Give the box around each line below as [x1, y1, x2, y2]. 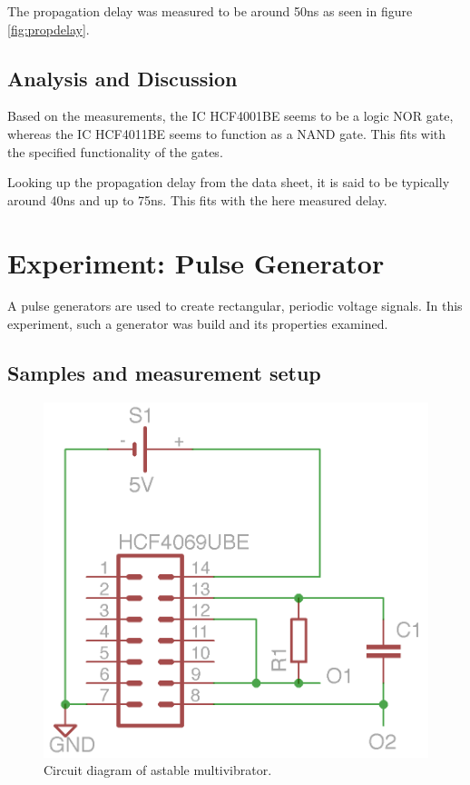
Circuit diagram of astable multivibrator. [44, 760, 272, 780]
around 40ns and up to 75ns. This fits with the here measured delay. [7, 190, 387, 209]
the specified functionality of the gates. [7, 142, 223, 161]
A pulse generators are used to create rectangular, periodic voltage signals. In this [7, 296, 463, 315]
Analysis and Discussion [7, 64, 238, 92]
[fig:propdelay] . [7, 19, 90, 38]
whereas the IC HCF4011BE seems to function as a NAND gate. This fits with [7, 124, 446, 143]
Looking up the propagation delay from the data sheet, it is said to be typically [7, 173, 450, 192]
